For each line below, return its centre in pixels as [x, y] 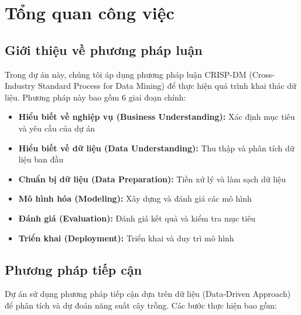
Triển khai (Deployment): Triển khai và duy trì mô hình [126, 238]
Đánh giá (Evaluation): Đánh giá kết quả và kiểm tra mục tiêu [137, 218]
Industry [20, 86]
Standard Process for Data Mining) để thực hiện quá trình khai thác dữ [167, 86]
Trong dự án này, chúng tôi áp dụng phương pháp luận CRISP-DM [126, 74]
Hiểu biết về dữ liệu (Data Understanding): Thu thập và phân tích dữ [156, 148]
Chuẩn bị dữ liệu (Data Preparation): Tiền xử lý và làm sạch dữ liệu [152, 179]
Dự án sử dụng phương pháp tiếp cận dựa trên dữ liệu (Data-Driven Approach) [148, 294]
